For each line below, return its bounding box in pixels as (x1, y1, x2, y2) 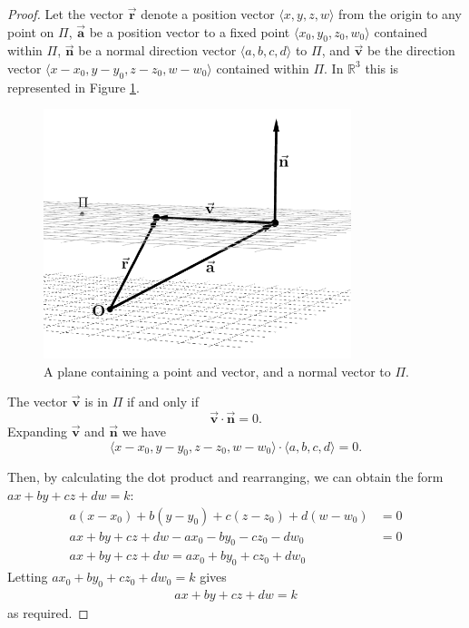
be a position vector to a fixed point (89, 22, 290, 41)
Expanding (7, 421, 67, 440)
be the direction (366, 41, 455, 60)
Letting (7, 567, 48, 586)
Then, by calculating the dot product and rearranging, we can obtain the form (7, 467, 444, 486)
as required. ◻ (7, 603, 89, 623)
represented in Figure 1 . (7, 77, 140, 96)
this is (365, 58, 399, 77)
